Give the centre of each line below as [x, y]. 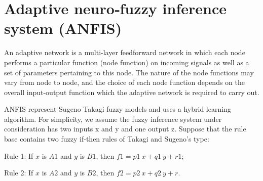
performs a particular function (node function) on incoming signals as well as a [127, 62]
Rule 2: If [19, 173]
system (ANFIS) [63, 28]
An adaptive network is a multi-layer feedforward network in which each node [125, 52]
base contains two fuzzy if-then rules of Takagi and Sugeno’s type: [107, 139]
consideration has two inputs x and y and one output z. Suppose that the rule [125, 129]
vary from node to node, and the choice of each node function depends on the [125, 82]
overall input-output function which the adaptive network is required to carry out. [132, 92]
